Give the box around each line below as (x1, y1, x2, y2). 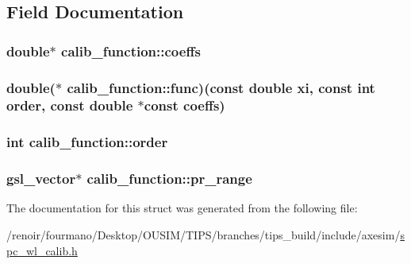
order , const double (6, 95, 133, 115)
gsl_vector (6, 169, 76, 188)
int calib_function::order (6, 132, 168, 152)
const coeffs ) (144, 95, 225, 115)
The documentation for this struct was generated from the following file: (6, 200, 358, 216)
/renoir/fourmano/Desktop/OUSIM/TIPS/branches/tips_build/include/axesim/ (6, 227, 401, 243)
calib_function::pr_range (86, 169, 252, 188)
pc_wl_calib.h (6, 242, 78, 258)
